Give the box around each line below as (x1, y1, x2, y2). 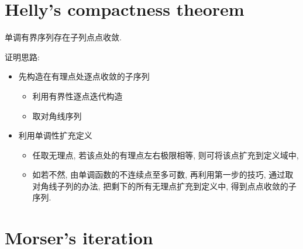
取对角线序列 (32, 109, 82, 122)
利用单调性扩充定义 (18, 129, 92, 141)
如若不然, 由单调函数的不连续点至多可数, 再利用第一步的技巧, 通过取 (32, 168, 294, 181)
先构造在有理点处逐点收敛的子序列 (18, 70, 150, 82)
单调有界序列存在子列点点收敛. (5, 31, 122, 43)
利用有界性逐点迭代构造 (32, 89, 123, 102)
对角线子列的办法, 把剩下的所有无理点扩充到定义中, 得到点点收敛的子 (32, 179, 297, 192)
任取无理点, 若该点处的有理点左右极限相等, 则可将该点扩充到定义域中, (32, 148, 299, 161)
